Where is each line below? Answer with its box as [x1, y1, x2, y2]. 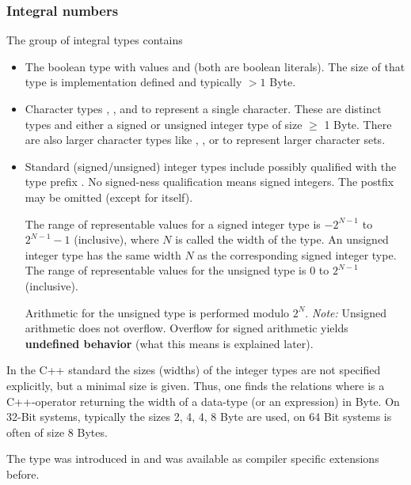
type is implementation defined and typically [25, 74, 242, 90]
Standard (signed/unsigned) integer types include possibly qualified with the [25, 157, 397, 174]
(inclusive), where [74, 231, 159, 248]
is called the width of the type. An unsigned [175, 231, 389, 248]
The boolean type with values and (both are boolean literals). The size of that [25, 58, 405, 74]
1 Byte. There [324, 116, 392, 132]
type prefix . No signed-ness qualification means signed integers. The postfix [25, 173, 394, 190]
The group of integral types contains [6, 32, 183, 48]
